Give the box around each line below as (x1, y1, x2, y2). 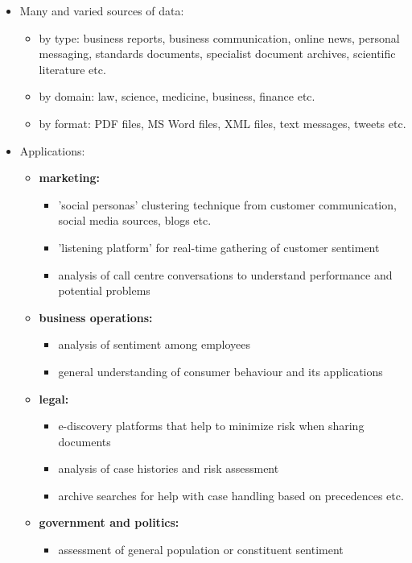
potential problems (58, 282, 150, 299)
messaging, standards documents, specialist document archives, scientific (39, 45, 396, 62)
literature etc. (39, 60, 106, 77)
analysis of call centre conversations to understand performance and (58, 266, 393, 283)
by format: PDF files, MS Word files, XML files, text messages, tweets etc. (39, 114, 406, 131)
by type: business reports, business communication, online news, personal (39, 29, 400, 46)
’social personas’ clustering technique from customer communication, (58, 196, 397, 213)
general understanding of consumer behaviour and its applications (58, 362, 383, 379)
